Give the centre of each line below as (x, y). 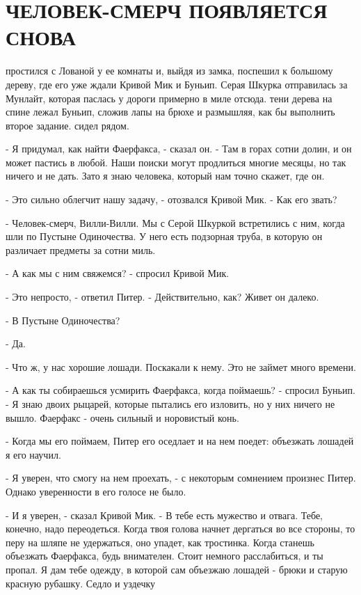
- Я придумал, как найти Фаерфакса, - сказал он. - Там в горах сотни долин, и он (179, 149)
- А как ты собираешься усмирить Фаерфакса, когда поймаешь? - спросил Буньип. (180, 390)
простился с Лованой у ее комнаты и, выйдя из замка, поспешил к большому (169, 71)
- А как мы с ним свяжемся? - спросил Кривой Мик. (118, 273)
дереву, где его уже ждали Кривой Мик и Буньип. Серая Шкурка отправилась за (177, 84)
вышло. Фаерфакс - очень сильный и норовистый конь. (122, 417)
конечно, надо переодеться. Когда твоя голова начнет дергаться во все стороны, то (180, 529)
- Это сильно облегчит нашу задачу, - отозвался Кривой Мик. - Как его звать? (171, 199)
